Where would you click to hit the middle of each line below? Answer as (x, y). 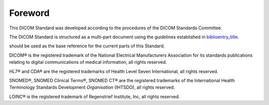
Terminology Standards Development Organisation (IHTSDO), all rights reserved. (92, 88)
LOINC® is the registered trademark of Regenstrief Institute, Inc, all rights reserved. (95, 97)
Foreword (29, 13)
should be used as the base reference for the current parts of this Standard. (87, 46)
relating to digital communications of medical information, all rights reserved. (88, 62)
